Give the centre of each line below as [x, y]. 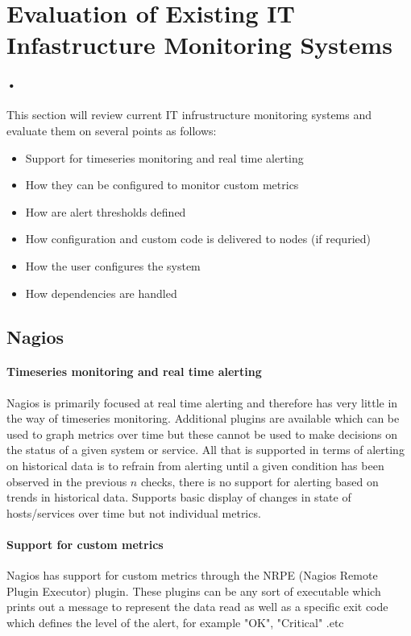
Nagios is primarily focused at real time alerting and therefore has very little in [202, 402]
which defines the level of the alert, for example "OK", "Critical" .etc [175, 623]
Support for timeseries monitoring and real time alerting [164, 157]
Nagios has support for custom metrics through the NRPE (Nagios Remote [192, 575]
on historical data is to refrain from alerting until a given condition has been [195, 466]
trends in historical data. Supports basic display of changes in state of [179, 497]
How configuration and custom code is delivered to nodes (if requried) [198, 239]
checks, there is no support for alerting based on [259, 481]
